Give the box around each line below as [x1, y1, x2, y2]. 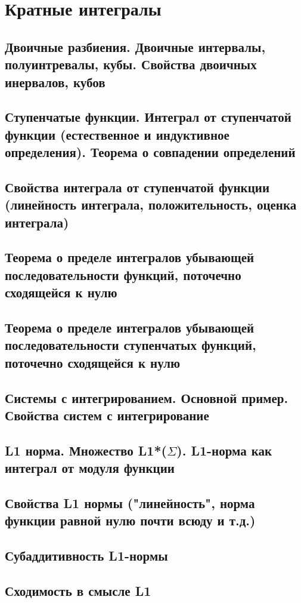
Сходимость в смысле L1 [5, 581, 151, 599]
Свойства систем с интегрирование [5, 405, 209, 424]
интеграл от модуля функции [5, 459, 175, 477]
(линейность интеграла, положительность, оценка [5, 195, 297, 214]
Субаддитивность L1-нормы [5, 546, 168, 565]
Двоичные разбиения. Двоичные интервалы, [5, 37, 266, 56]
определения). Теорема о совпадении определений [5, 143, 296, 161]
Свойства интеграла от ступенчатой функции [5, 177, 269, 196]
